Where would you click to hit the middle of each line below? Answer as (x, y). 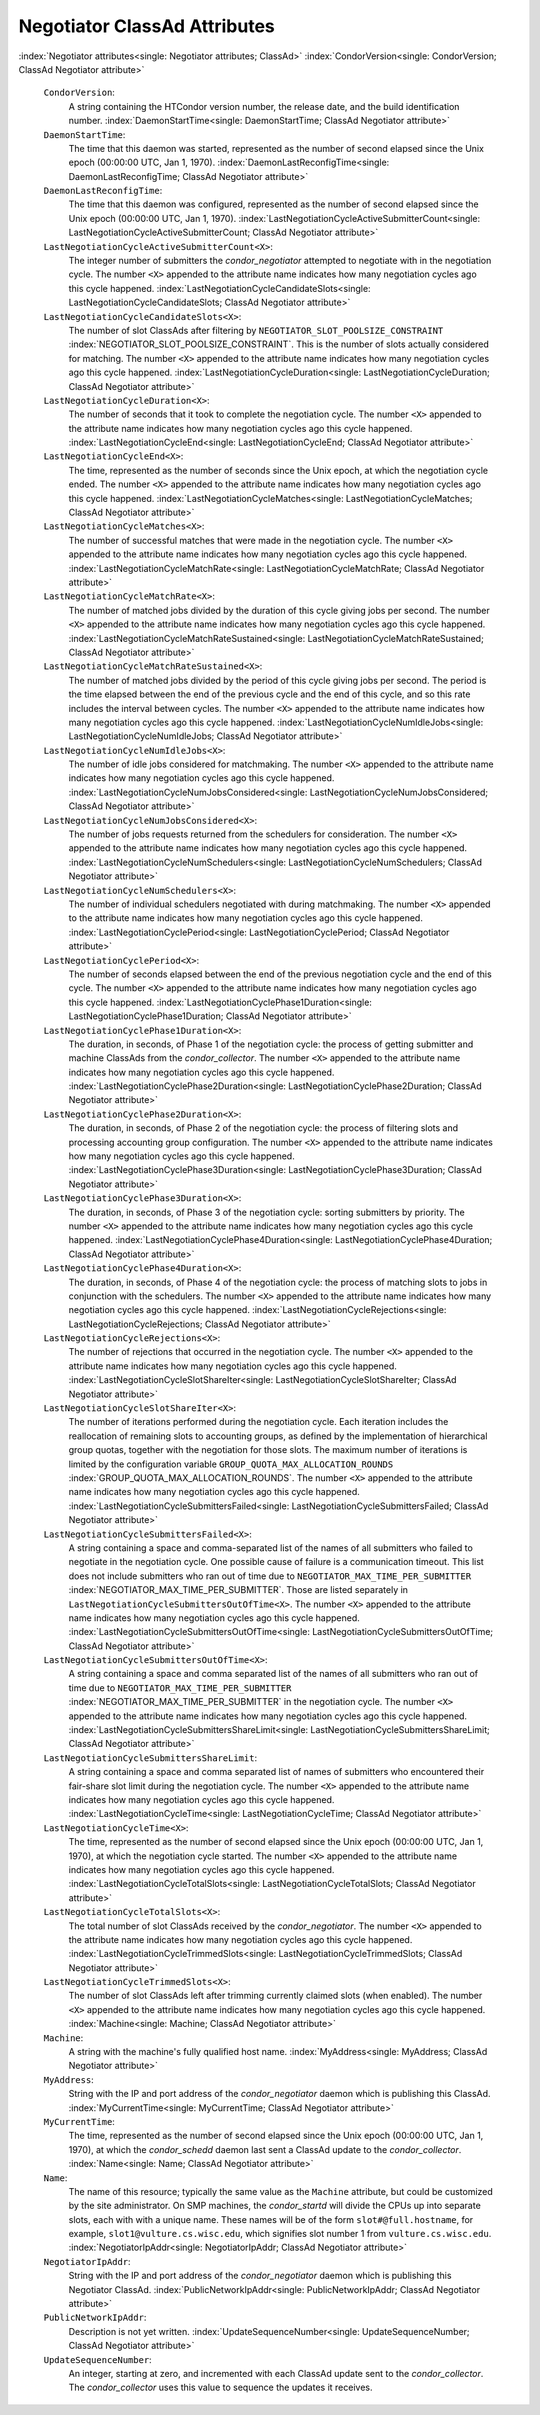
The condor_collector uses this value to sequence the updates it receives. (220, 2387)
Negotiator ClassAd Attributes (146, 26)
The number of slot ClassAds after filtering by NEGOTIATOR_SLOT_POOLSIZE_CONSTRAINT (256, 330)
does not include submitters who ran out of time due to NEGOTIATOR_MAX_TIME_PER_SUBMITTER (270, 1576)
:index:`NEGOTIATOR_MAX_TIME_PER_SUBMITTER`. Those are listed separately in (238, 1590)
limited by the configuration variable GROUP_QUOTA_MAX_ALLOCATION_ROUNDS (231, 1464)
